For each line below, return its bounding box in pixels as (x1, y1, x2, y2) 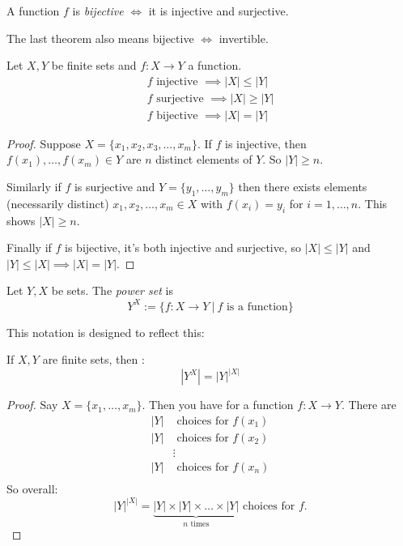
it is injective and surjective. (148, 2, 289, 19)
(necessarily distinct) (6, 194, 109, 211)
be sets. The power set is (51, 282, 173, 299)
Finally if (6, 239, 52, 256)
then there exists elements (238, 178, 367, 195)
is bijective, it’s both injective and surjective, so (65, 239, 302, 256)
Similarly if (6, 178, 62, 195)
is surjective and (74, 178, 155, 195)
